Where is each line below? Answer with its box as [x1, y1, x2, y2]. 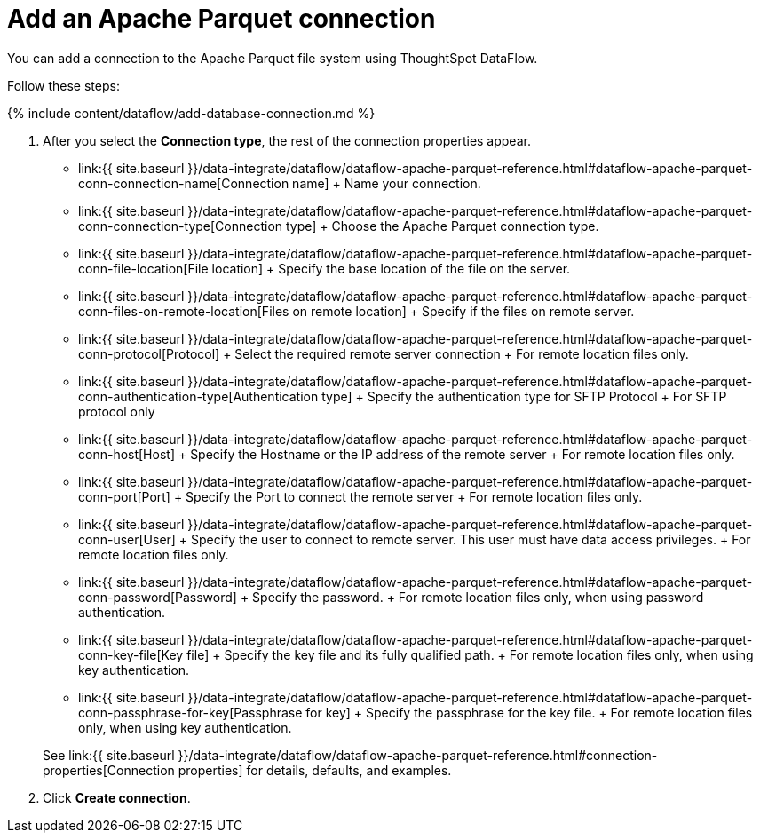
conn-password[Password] [78, 589, 237, 605]
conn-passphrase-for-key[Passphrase [78, 704, 303, 720]
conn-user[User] [78, 531, 176, 547]
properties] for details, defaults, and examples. [178, 762, 452, 778]
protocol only [78, 403, 155, 419]
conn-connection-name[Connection [78, 175, 289, 191]
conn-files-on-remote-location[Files [78, 303, 289, 319]
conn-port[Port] [78, 488, 170, 504]
